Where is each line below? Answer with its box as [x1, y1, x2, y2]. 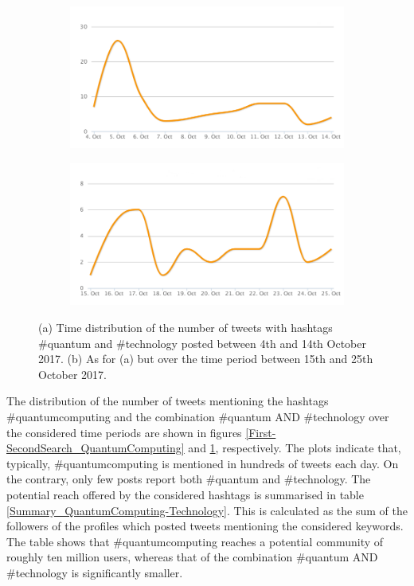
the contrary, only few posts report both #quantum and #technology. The [6, 471, 371, 487]
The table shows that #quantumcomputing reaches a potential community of [6, 533, 384, 549]
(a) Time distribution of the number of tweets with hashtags [38, 319, 333, 336]
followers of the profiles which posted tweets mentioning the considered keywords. [6, 518, 404, 534]
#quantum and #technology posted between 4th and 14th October [38, 334, 366, 351]
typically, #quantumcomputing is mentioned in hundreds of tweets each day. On [6, 455, 399, 471]
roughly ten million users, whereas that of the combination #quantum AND [6, 549, 378, 565]
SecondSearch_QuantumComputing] [6, 439, 185, 456]
